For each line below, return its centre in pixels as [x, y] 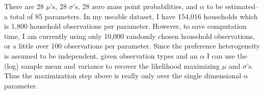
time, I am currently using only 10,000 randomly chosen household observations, [129, 36]
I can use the [227, 55]
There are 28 [24, 6]
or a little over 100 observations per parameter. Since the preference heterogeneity [132, 46]
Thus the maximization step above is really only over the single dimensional [123, 76]
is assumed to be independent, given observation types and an [101, 55]
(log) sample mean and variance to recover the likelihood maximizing [112, 65]
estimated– [242, 6]
